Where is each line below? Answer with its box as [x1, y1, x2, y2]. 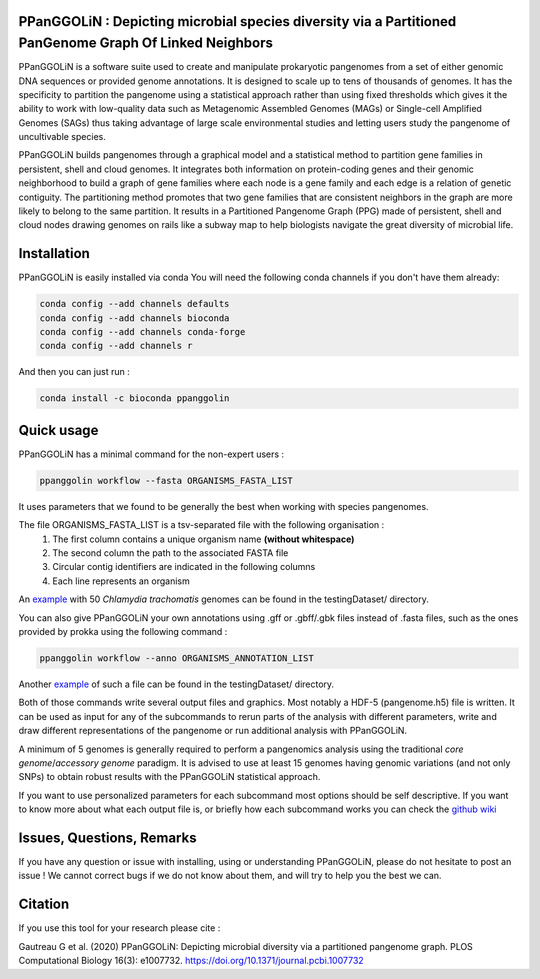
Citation [18, 896, 70, 913]
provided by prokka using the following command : [18, 626, 228, 638]
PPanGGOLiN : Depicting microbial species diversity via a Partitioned [18, 13, 457, 30]
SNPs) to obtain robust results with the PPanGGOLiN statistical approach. [18, 771, 321, 783]
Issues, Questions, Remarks [18, 829, 197, 846]
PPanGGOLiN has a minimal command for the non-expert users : [18, 448, 285, 460]
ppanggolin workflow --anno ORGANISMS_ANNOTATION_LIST [39, 653, 314, 664]
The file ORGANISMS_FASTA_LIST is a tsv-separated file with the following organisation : [18, 519, 385, 531]
